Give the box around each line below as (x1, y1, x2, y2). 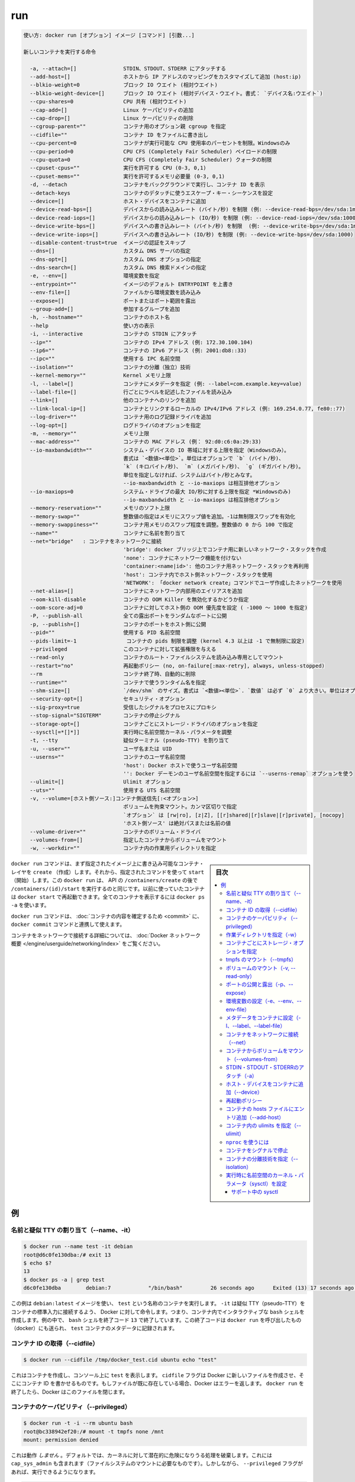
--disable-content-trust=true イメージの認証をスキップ (30, 239, 186, 246)
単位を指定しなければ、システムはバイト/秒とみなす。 (123, 471, 256, 478)
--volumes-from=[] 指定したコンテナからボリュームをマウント (30, 836, 227, 844)
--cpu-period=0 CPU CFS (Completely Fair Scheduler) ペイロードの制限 (30, 148, 277, 155)
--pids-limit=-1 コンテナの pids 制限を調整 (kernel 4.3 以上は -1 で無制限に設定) (30, 637, 305, 644)
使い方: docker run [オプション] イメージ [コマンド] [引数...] (23, 32, 195, 39)
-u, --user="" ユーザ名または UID (30, 745, 172, 752)
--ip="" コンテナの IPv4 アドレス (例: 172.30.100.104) (30, 338, 254, 346)
